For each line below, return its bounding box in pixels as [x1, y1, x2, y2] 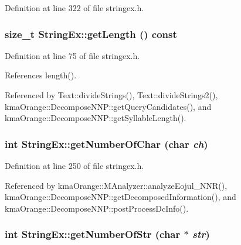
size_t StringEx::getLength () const [5, 26, 177, 41]
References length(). [5, 69, 77, 81]
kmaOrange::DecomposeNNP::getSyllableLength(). [5, 112, 186, 124]
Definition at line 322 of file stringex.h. [5, 2, 144, 13]
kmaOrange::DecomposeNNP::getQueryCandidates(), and [5, 100, 212, 112]
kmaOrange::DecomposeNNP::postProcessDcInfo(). [5, 202, 189, 214]
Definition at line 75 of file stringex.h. [5, 49, 140, 61]
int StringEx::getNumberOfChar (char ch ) [5, 136, 208, 151]
